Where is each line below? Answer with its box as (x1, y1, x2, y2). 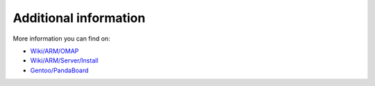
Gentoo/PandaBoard (30, 66, 89, 74)
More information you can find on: (12, 34, 110, 43)
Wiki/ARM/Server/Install (30, 56, 99, 65)
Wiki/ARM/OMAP (30, 47, 79, 55)
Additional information (12, 10, 146, 25)
